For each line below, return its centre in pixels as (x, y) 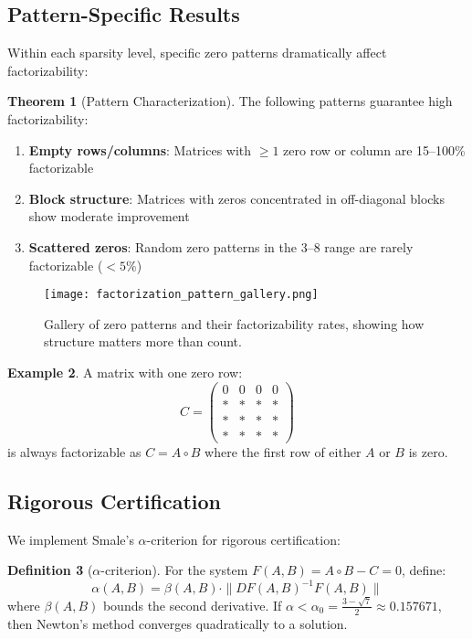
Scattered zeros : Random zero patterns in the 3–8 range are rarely (221, 246)
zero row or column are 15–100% (374, 149)
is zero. (428, 451)
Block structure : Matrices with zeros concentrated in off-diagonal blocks (237, 198)
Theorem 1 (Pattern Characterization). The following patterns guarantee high (230, 101)
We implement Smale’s (71, 539)
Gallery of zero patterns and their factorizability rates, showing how (234, 323)
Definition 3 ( (50, 570)
